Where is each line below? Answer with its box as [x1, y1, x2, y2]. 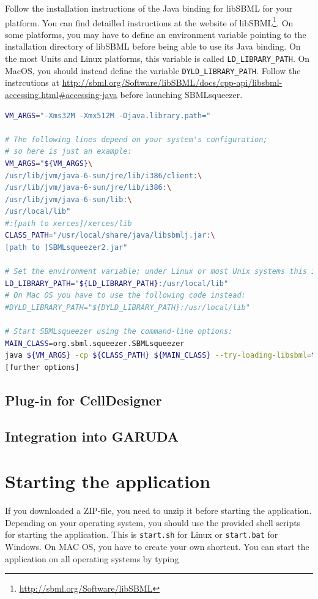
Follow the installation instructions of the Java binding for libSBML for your [5, 2, 293, 14]
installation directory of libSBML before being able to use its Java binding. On [5, 40, 301, 53]
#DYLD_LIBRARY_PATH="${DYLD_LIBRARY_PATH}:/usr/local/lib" [5, 303, 250, 312]
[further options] [5, 363, 79, 372]
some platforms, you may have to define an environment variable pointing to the [5, 28, 306, 40]
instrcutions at [5, 76, 59, 89]
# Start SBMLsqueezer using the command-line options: [5, 327, 233, 336]
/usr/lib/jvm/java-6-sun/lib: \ [5, 195, 132, 204]
